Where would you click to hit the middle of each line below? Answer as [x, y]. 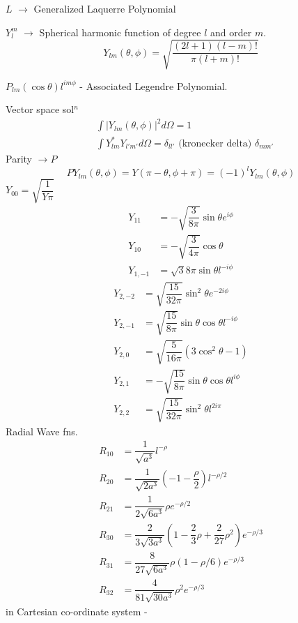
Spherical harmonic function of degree [120, 32]
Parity [19, 158]
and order [231, 32]
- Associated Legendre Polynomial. [154, 85]
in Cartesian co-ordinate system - [77, 611]
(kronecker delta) [215, 143]
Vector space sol [40, 109]
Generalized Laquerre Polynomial [105, 8]
